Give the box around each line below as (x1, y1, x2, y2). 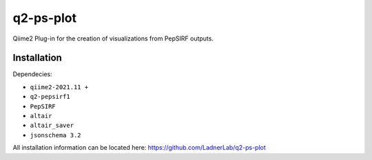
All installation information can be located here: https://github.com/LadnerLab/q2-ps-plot (12, 144, 267, 152)
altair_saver (30, 122, 74, 130)
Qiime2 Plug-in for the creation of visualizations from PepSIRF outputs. (12, 34, 214, 43)
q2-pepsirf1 (30, 93, 70, 101)
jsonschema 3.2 (30, 131, 82, 139)
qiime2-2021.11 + (30, 83, 89, 91)
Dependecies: (12, 70, 52, 78)
